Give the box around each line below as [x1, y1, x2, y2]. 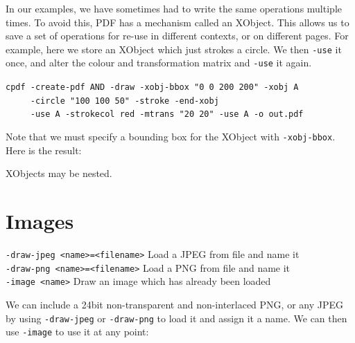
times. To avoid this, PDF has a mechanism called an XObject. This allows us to [6, 15, 349, 29]
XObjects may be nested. [6, 166, 112, 180]
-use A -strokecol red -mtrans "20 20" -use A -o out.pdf [30, 109, 304, 120]
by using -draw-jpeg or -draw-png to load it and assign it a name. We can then [6, 310, 347, 325]
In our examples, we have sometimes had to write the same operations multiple [6, 1, 342, 15]
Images [6, 207, 74, 235]
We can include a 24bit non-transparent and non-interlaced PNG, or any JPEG [6, 297, 343, 311]
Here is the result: [6, 142, 82, 157]
